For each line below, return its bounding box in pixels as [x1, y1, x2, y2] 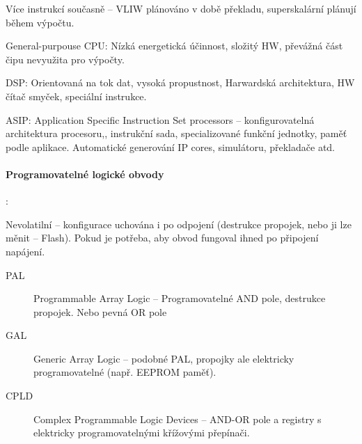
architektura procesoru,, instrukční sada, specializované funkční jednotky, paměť [6, 126, 347, 141]
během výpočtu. [6, 15, 74, 29]
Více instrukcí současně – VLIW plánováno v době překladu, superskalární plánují [6, 1, 356, 15]
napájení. [6, 244, 45, 258]
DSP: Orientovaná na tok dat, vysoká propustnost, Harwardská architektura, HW [6, 75, 355, 90]
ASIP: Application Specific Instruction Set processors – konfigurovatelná [6, 112, 315, 127]
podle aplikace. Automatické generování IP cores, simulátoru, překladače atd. [6, 139, 336, 154]
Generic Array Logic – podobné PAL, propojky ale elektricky [33, 351, 294, 365]
